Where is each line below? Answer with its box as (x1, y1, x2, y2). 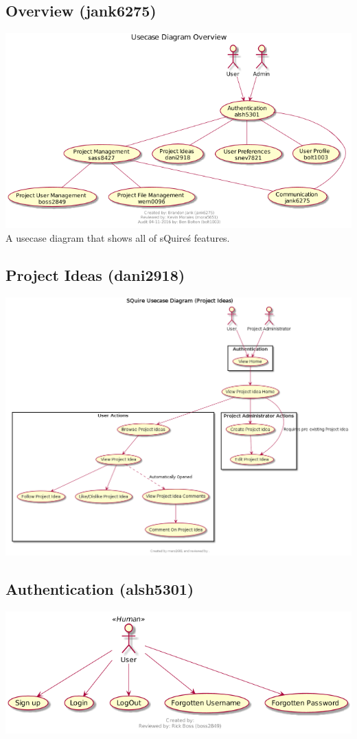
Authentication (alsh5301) (5, 578, 194, 600)
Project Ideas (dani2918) (5, 264, 185, 285)
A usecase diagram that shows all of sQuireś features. (5, 230, 230, 245)
